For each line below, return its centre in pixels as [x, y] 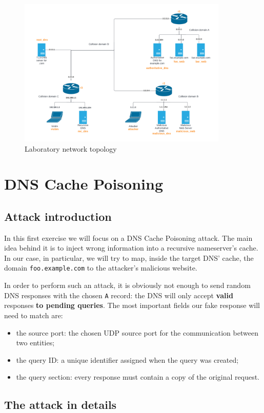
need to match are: [34, 315]
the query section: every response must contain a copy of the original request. [138, 377]
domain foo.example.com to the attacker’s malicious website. [101, 268]
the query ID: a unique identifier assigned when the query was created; [127, 359]
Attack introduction [58, 216]
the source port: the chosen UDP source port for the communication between [137, 332]
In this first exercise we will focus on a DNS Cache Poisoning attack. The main [128, 238]
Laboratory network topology [71, 148]
